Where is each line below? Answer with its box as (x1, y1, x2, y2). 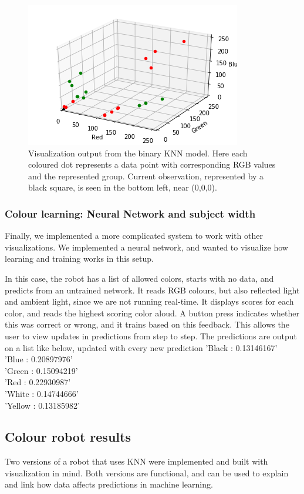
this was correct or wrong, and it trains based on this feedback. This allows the (5, 318, 289, 331)
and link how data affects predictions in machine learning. (5, 478, 213, 490)
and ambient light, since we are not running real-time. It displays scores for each (5, 295, 294, 308)
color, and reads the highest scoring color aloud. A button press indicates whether (5, 306, 299, 319)
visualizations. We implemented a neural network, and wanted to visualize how (5, 241, 288, 253)
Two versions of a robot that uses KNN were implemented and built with (5, 455, 268, 468)
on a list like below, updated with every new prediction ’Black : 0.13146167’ (5, 341, 278, 353)
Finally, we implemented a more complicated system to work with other (5, 229, 263, 242)
